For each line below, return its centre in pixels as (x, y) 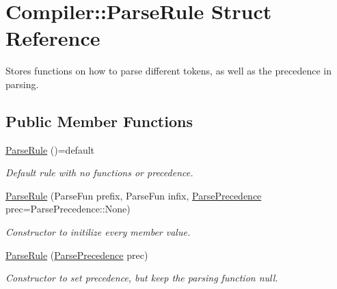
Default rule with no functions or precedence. (99, 173)
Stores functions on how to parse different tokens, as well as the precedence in (168, 71)
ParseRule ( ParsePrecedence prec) (77, 254)
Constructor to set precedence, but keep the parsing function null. (142, 278)
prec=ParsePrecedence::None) (68, 209)
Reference (53, 38)
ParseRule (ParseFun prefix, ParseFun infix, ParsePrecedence (134, 195)
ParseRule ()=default (50, 149)
